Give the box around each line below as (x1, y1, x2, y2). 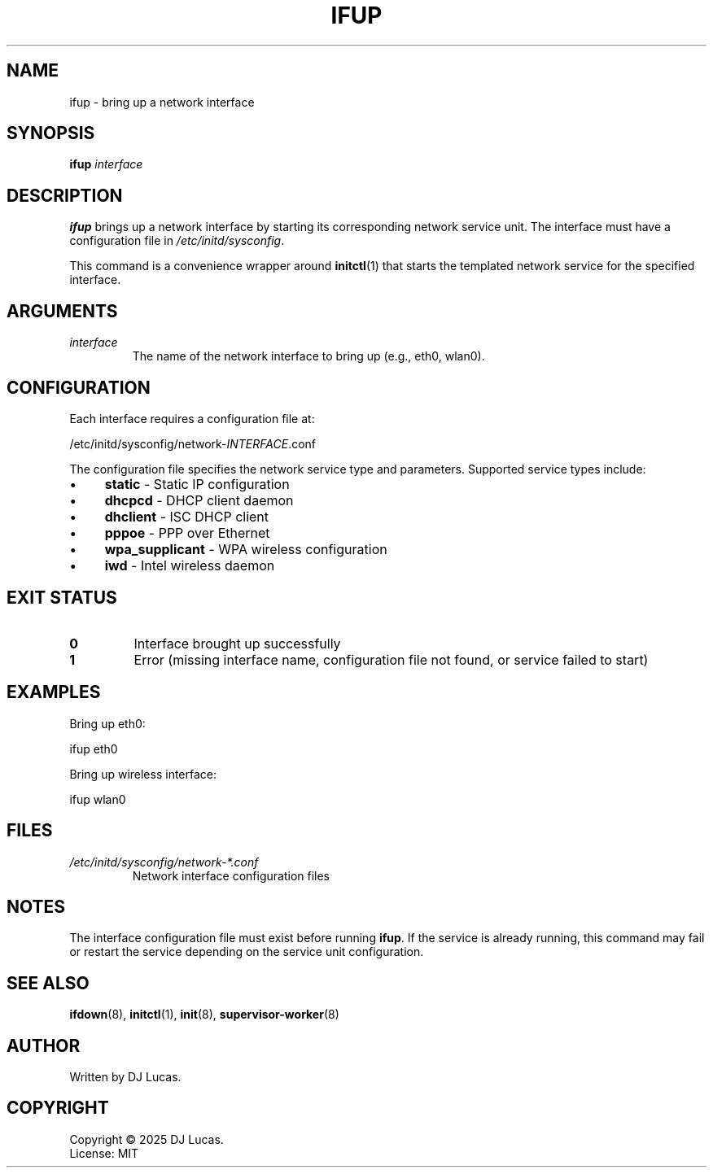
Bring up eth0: (69, 716, 146, 731)
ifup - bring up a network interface (69, 94, 255, 109)
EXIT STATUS (7, 587, 117, 609)
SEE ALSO (7, 972, 90, 993)
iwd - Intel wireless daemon (104, 556, 275, 574)
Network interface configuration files (132, 868, 330, 883)
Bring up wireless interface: (69, 766, 217, 781)
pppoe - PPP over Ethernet (104, 524, 270, 541)
